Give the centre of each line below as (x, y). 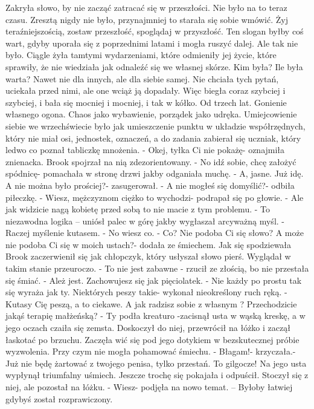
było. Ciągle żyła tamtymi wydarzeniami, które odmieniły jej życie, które (141, 55)
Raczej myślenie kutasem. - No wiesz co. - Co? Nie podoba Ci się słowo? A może (155, 233)
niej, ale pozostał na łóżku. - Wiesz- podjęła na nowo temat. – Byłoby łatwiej (149, 387)
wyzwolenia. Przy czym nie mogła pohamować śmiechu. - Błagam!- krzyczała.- (151, 351)
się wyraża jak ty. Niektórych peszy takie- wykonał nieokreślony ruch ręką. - (146, 292)
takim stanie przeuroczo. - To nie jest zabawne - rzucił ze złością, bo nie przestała (157, 268)
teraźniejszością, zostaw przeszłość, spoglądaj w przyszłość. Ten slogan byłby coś (155, 31)
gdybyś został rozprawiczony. (59, 398)
